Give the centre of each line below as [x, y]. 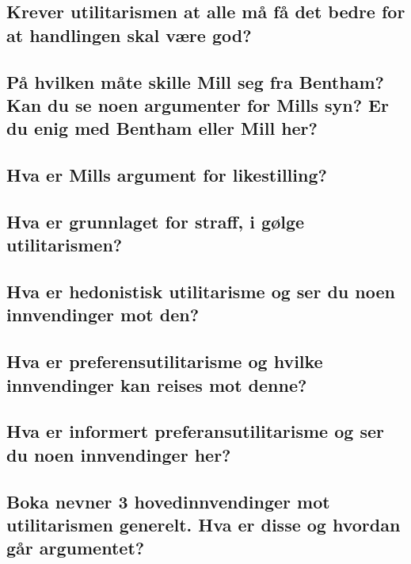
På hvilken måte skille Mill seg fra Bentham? [195, 81]
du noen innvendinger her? [119, 454]
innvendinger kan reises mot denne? [157, 384]
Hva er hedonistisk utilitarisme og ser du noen [201, 292]
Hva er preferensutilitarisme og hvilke [165, 361]
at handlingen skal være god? [129, 35]
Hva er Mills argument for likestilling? [167, 175]
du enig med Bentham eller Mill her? [162, 128]
